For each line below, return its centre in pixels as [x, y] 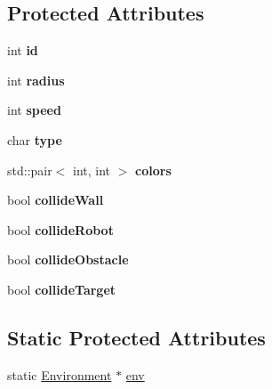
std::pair [30, 170]
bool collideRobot [60, 229]
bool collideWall [56, 200]
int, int [92, 170]
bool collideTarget [62, 289]
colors [153, 170]
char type [35, 139]
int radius [36, 80]
